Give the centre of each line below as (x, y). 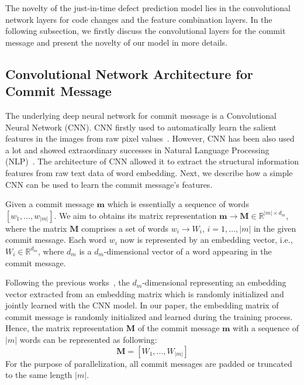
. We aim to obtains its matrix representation (135, 215)
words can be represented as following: (88, 340)
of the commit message (179, 328)
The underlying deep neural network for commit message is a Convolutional (141, 115)
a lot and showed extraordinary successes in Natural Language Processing (137, 149)
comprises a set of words (125, 228)
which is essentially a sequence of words (178, 204)
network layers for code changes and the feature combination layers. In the (139, 19)
